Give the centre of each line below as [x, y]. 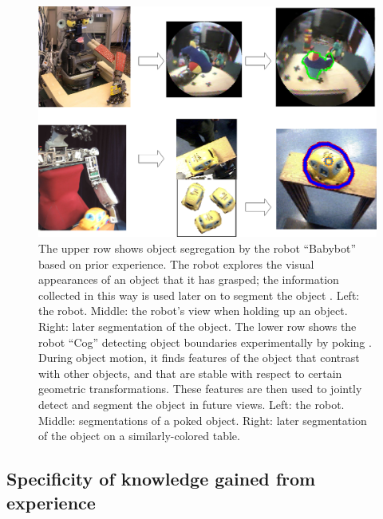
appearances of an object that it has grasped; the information [189, 279]
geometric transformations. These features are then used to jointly [200, 389]
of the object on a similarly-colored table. [139, 436]
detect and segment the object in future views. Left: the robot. [191, 404]
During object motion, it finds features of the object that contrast [199, 358]
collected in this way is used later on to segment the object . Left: [199, 295]
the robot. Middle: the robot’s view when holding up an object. [193, 311]
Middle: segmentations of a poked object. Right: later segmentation [203, 420]
